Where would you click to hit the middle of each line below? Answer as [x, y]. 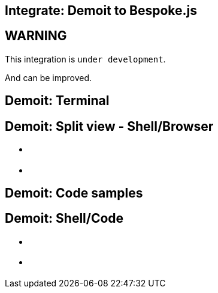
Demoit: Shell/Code [64, 219]
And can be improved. [49, 77]
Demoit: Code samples [74, 193]
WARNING [36, 36]
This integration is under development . [85, 59]
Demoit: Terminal [57, 101]
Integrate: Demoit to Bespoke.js [101, 11]
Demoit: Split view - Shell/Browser [109, 126]
